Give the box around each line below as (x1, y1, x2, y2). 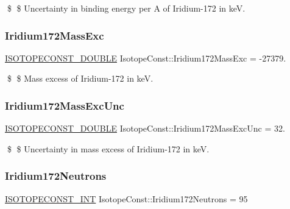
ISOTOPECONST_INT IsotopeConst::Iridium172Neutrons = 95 (5, 192, 248, 205)
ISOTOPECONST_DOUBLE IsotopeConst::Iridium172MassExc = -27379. (5, 51, 286, 64)
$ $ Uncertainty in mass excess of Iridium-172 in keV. (7, 142, 210, 155)
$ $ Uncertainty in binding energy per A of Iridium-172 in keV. (7, 2, 246, 14)
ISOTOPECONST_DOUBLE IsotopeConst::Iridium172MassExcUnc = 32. (5, 122, 285, 135)
